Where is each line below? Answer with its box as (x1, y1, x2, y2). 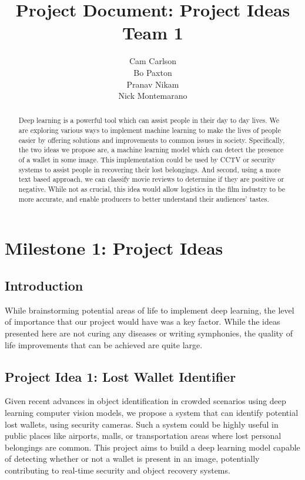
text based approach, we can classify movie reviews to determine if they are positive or (18, 174, 284, 184)
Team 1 (122, 21, 183, 45)
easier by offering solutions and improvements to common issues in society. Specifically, (18, 135, 285, 145)
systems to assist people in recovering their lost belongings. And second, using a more (18, 164, 281, 174)
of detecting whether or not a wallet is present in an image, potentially (5, 452, 260, 465)
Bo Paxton (133, 66, 172, 78)
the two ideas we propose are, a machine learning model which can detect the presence (18, 145, 284, 155)
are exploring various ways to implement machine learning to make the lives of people (18, 125, 281, 135)
